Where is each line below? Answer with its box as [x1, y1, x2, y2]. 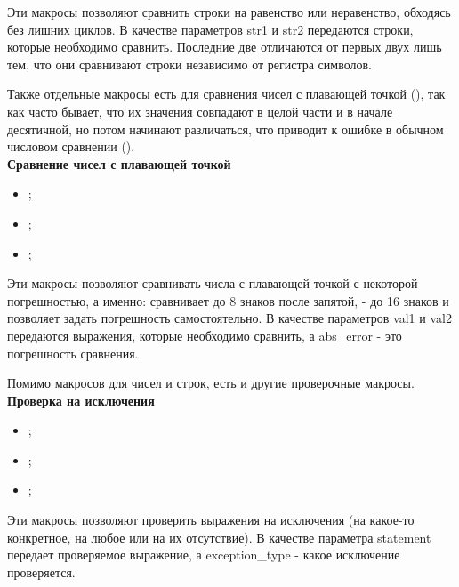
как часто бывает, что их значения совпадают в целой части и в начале [7, 101, 393, 120]
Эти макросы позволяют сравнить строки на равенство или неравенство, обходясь [7, 3, 451, 20]
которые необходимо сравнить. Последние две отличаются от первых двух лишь [7, 37, 442, 56]
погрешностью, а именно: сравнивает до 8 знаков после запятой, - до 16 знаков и [7, 291, 449, 310]
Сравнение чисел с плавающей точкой [7, 154, 231, 173]
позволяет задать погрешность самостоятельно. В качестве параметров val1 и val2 [7, 309, 452, 327]
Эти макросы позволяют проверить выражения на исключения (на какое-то [7, 511, 415, 529]
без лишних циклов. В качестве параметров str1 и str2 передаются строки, [7, 20, 414, 38]
